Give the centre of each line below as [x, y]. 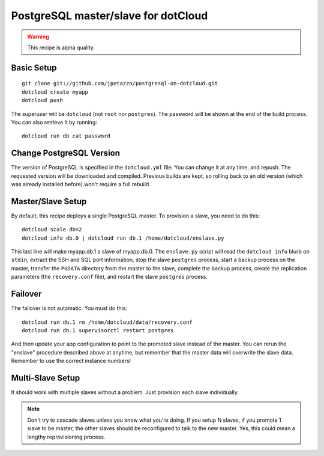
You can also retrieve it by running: [54, 122]
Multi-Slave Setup [46, 378]
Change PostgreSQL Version [65, 153]
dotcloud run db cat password [66, 136]
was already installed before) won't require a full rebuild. [81, 184]
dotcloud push [42, 100]
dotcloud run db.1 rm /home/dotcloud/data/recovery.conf [107, 322]
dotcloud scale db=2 [52, 230]
